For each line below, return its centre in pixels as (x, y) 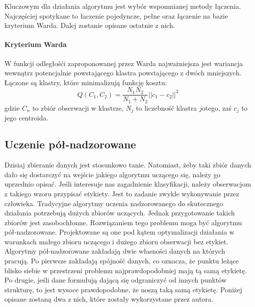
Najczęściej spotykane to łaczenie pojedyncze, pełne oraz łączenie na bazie (116, 15)
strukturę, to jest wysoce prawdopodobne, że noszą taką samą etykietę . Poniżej (123, 289)
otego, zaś (217, 107)
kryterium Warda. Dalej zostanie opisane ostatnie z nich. (90, 25)
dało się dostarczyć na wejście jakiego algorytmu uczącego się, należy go (113, 174)
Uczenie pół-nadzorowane (70, 144)
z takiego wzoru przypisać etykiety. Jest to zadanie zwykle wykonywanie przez (122, 193)
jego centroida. (26, 118)
